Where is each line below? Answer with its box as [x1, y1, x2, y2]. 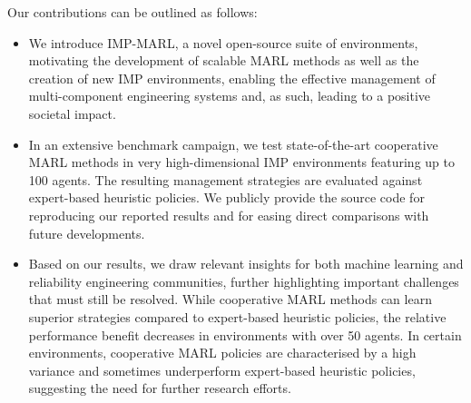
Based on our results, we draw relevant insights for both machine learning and [28, 254, 464, 273]
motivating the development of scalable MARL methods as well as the [28, 51, 419, 70]
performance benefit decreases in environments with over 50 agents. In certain [28, 325, 462, 344]
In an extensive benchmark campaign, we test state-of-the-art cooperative [28, 134, 438, 153]
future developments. [28, 223, 145, 242]
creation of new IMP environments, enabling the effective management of [28, 68, 436, 87]
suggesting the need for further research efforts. [28, 378, 291, 398]
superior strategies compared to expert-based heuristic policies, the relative [28, 307, 446, 326]
